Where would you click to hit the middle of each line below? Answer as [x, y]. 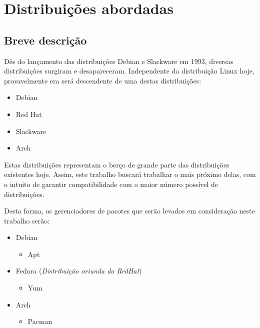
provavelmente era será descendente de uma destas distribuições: [103, 80]
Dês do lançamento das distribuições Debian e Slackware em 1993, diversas [119, 61]
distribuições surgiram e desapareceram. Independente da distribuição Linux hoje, [129, 71]
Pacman [40, 321]
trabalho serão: [27, 220]
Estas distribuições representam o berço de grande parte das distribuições [117, 164]
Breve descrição [45, 40]
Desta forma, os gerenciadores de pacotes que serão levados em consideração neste [129, 211]
